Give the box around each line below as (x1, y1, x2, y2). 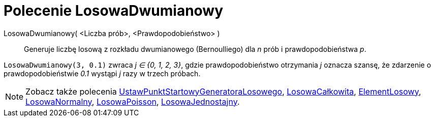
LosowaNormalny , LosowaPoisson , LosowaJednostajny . (25, 96, 240, 107)
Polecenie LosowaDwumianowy (4, 2, 224, 19)
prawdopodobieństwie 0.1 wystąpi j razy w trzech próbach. (4, 69, 201, 78)
